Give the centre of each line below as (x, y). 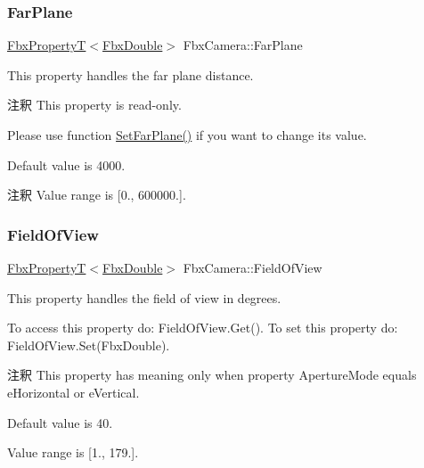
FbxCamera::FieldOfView (253, 267)
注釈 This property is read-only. (94, 105)
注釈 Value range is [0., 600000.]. (97, 195)
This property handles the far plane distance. (130, 74)
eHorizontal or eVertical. (73, 392)
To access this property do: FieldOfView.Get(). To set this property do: (203, 328)
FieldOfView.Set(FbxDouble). (89, 345)
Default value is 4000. (66, 164)
